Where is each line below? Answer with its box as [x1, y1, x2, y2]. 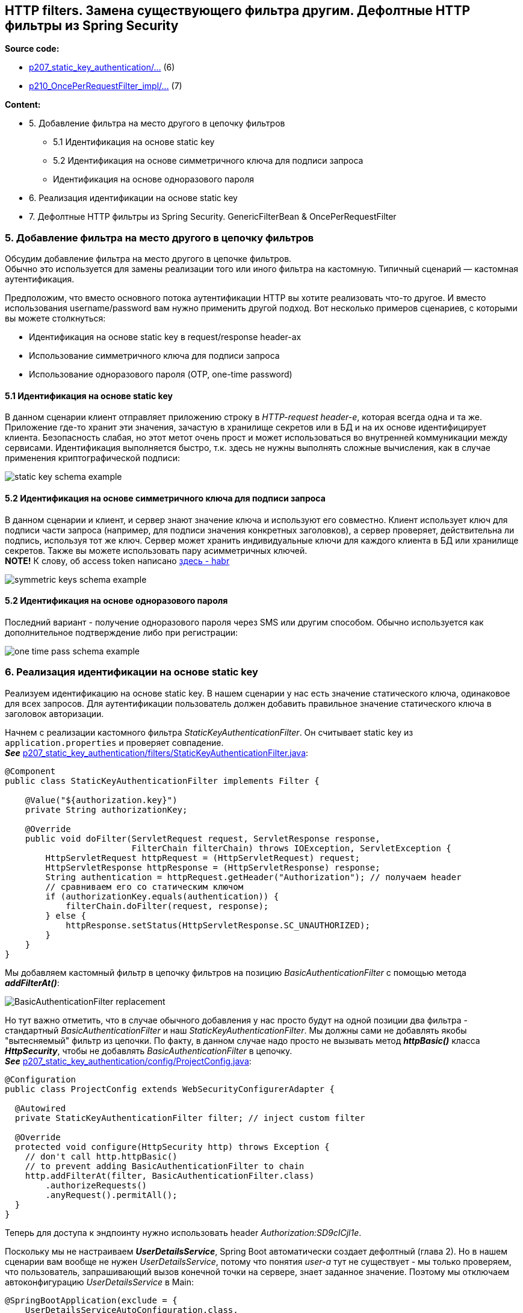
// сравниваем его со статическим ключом [45, 881, 244, 892]
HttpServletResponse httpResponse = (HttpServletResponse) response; [45, 862, 380, 872]
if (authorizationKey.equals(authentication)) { [45, 891, 279, 901]
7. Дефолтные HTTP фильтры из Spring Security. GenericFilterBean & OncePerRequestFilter [29, 211, 397, 222]
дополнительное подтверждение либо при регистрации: [5, 627, 238, 638]
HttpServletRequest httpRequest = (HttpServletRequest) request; [45, 852, 361, 863]
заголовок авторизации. [5, 708, 104, 719]
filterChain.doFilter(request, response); [66, 901, 269, 911]
